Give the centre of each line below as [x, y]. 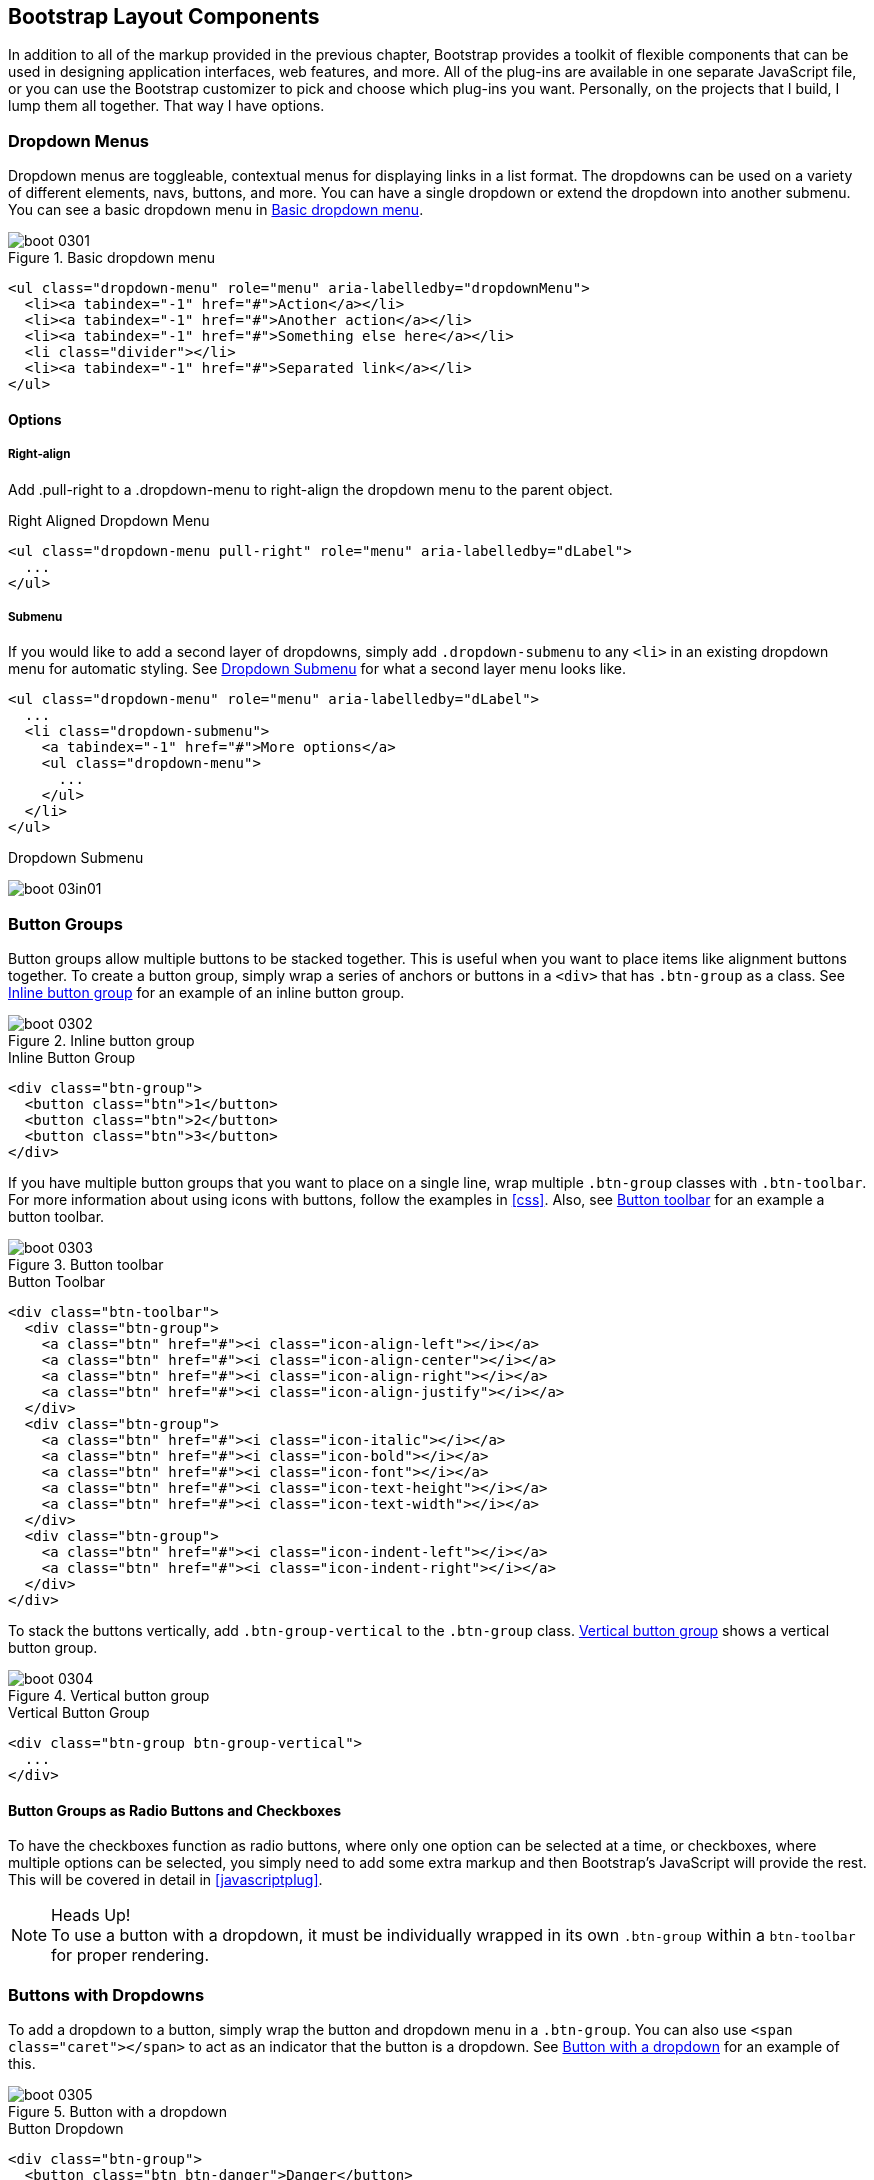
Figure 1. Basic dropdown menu [111, 258]
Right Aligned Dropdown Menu [109, 520]
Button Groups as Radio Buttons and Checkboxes [175, 1810]
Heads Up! [91, 1915]
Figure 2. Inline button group [101, 1041]
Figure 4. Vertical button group [109, 1696]
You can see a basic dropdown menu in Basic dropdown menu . [216, 210]
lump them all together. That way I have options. [166, 106]
